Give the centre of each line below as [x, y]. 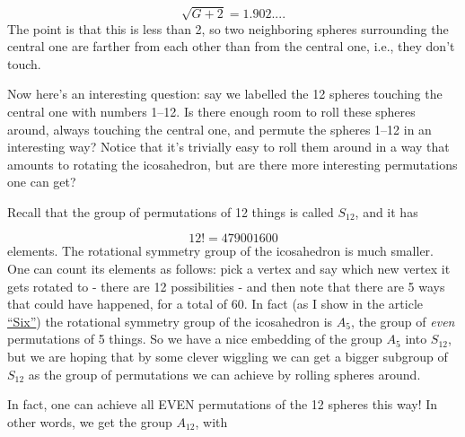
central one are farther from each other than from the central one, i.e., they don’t [231, 46]
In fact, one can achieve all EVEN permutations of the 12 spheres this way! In [223, 404]
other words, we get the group [90, 421]
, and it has [386, 211]
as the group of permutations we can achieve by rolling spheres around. [224, 374]
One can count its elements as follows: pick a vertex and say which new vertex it [229, 269]
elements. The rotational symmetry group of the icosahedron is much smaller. [220, 251]
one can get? [42, 182]
